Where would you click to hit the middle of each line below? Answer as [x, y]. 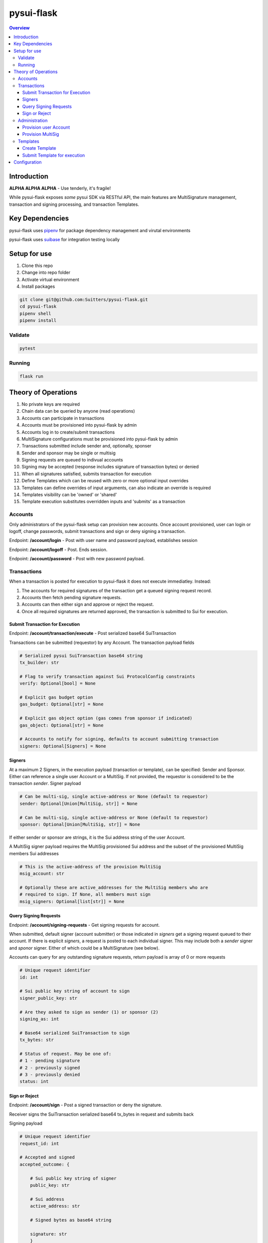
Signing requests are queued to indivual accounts [72, 460]
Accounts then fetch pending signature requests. [71, 598]
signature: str [48, 1234]
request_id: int [39, 1143]
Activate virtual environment [50, 279]
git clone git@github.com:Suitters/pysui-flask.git [84, 300]
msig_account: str [42, 874]
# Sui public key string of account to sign [75, 991]
